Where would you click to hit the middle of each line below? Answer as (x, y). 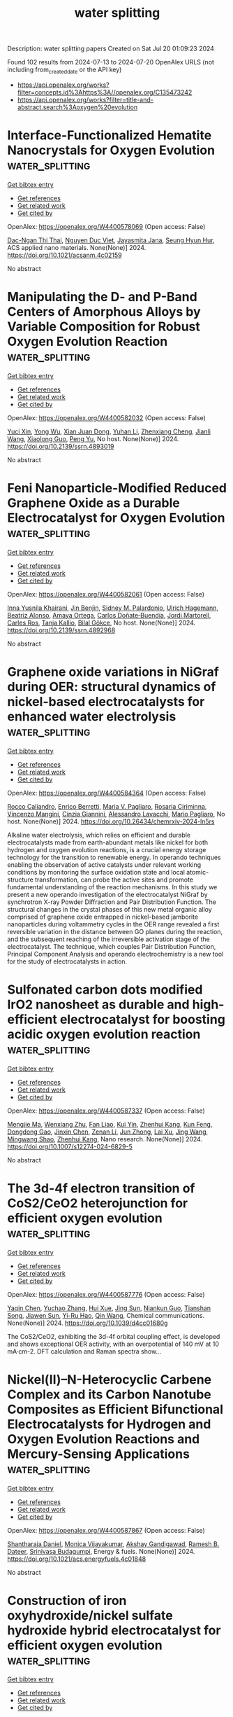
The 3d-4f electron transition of (101, 1188)
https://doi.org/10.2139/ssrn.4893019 (61, 446)
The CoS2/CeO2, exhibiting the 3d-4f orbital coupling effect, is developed (114, 1336)
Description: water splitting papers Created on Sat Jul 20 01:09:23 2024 (111, 49)
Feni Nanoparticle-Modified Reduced (117, 488)
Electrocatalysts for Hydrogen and (109, 1424)
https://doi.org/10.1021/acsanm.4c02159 (65, 255)
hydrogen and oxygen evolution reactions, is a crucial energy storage (107, 849)
